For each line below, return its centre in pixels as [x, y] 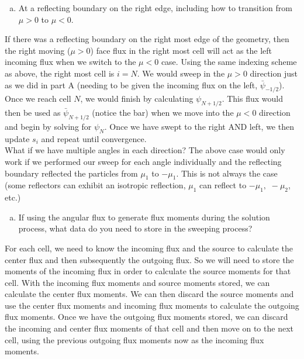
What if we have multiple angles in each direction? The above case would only [145, 150]
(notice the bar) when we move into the [163, 113]
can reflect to [223, 185]
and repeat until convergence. [94, 138]
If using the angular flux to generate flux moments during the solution [144, 217]
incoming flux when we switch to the [70, 62]
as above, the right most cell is [60, 73]
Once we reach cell [38, 99]
